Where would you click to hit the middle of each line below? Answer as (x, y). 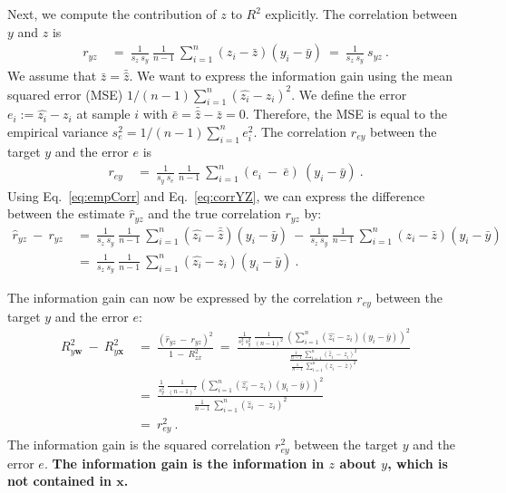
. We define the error (349, 94)
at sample (103, 114)
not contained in (59, 481)
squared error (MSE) (65, 94)
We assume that (52, 76)
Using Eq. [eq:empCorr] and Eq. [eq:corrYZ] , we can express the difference (216, 195)
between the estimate (66, 213)
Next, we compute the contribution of (112, 14)
